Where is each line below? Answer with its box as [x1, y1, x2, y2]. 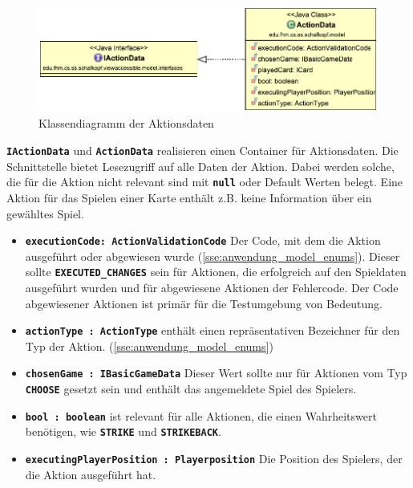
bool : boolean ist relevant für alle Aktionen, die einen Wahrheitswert [25, 407, 377, 424]
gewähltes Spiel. [6, 205, 84, 222]
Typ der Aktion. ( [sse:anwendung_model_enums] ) [25, 337, 273, 354]
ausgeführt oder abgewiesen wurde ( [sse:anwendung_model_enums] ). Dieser [25, 247, 400, 264]
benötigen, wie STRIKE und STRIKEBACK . [25, 423, 221, 440]
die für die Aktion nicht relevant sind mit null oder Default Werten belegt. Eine [6, 173, 403, 190]
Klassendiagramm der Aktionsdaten [38, 115, 214, 132]
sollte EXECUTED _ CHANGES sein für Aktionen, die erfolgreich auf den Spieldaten [25, 263, 407, 280]
